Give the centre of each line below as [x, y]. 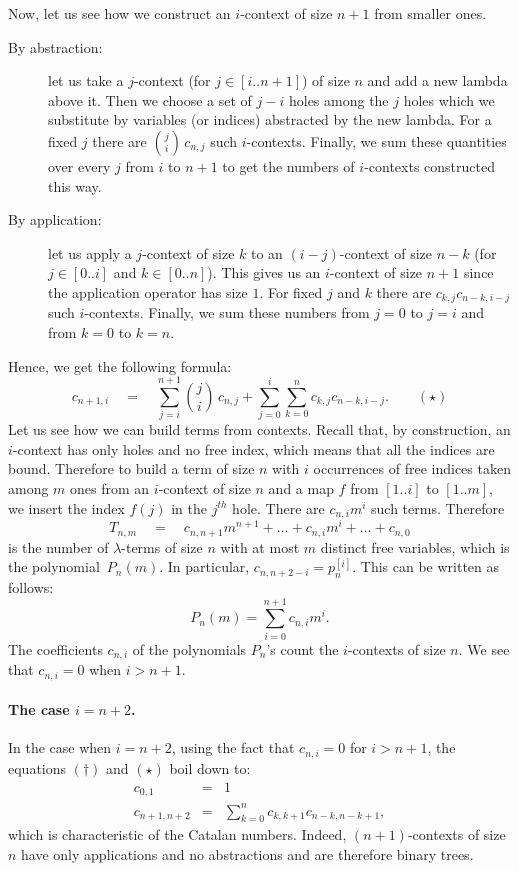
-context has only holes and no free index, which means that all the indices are [253, 448]
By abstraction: [55, 46]
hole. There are [278, 507]
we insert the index [66, 507]
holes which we [449, 99]
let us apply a [90, 252]
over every [79, 165]
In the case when [60, 747]
